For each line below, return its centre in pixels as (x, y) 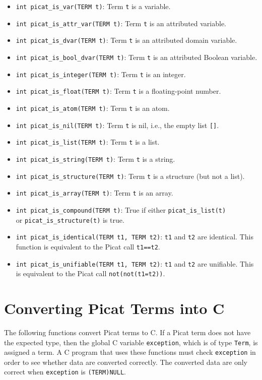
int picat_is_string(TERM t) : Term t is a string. (95, 159)
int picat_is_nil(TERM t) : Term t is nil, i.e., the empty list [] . (117, 125)
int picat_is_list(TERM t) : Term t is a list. (88, 142)
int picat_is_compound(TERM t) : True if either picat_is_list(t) (121, 209)
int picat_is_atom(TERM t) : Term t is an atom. (93, 108)
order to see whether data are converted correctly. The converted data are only (126, 362)
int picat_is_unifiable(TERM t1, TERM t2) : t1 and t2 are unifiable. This (135, 263)
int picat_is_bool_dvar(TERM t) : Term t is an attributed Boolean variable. (137, 57)
